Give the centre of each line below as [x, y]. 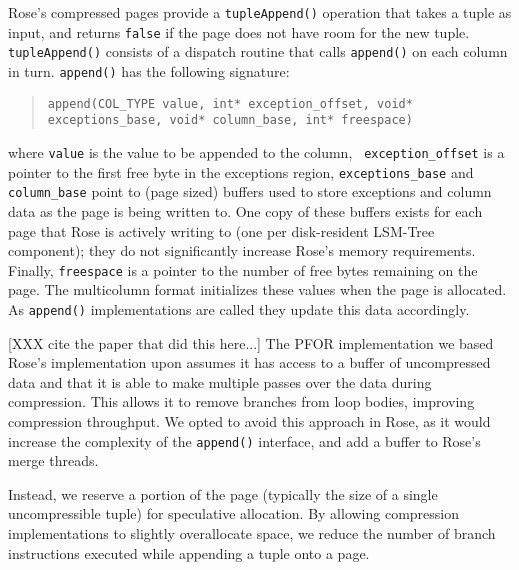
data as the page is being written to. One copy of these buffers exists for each [245, 210]
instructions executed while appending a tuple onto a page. [189, 552]
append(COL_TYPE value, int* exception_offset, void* [230, 103]
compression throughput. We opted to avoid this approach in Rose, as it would [249, 420]
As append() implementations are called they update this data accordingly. [239, 308]
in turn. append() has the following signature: [149, 70]
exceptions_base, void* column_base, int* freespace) [230, 120]
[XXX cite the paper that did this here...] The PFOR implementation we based [251, 342]
